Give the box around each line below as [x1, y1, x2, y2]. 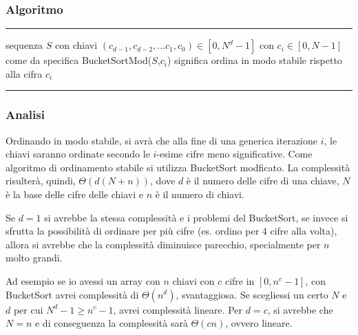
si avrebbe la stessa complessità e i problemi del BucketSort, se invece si [44, 210, 348, 224]
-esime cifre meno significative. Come [156, 147, 313, 161]
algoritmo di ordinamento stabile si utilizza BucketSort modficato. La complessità [6, 160, 350, 174]
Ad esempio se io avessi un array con [6, 273, 160, 288]
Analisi [6, 106, 45, 123]
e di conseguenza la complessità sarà [34, 316, 188, 330]
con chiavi [55, 38, 98, 52]
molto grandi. [6, 250, 63, 265]
